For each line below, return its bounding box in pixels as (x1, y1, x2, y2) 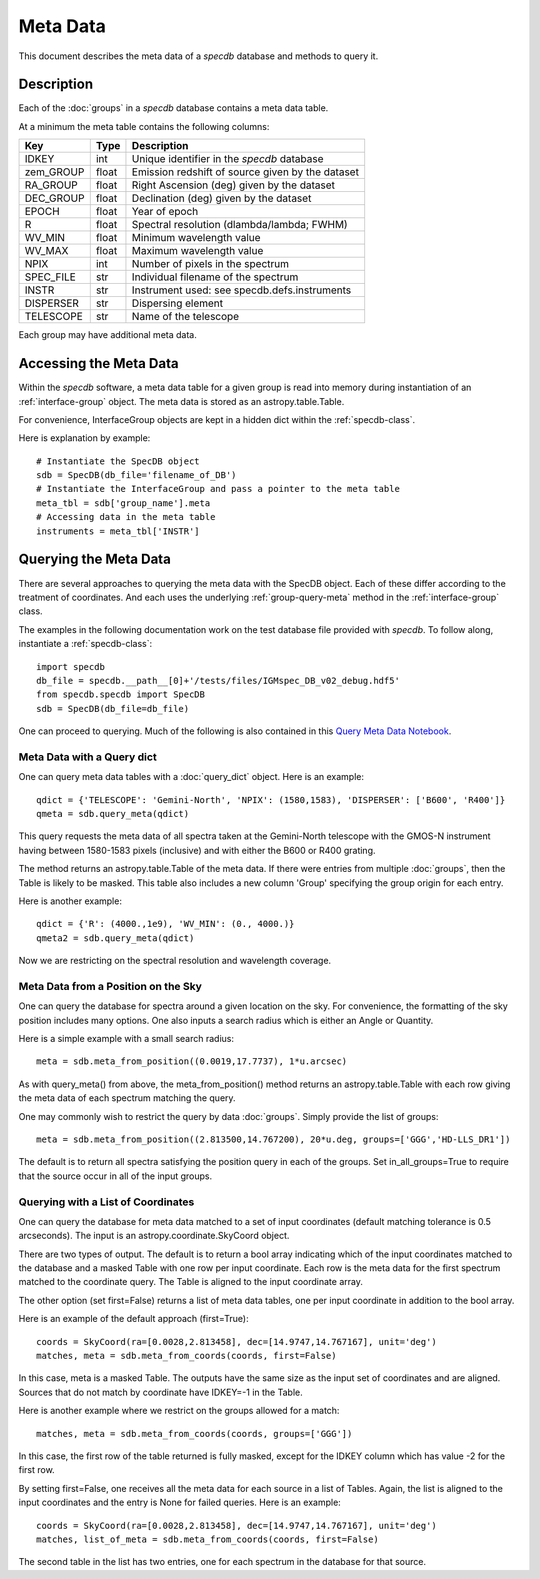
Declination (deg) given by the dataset (131, 191, 312, 205)
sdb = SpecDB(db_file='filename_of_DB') (36, 470, 237, 481)
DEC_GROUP (24, 191, 85, 205)
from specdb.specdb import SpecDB (36, 689, 205, 700)
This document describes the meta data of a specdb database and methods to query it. (18, 50, 379, 62)
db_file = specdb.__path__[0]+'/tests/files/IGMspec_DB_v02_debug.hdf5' (36, 675, 400, 686)
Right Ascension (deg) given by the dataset (131, 178, 335, 192)
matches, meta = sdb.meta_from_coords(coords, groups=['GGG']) (36, 1428, 353, 1439)
